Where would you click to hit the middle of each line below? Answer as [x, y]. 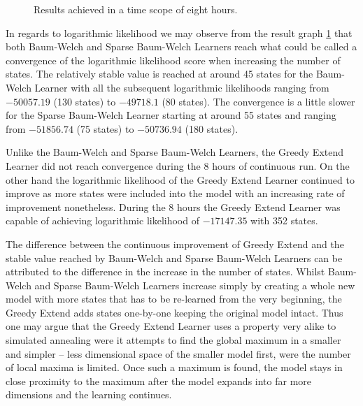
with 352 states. [284, 220]
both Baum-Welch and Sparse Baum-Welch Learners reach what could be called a [181, 46]
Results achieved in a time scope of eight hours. [136, 9]
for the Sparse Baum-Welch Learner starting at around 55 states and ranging [171, 115]
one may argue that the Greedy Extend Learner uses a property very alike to [171, 326]
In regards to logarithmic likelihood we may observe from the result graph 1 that [179, 32]
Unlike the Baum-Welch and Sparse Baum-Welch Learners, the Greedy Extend [175, 152]
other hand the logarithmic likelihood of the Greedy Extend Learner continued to [180, 179]
